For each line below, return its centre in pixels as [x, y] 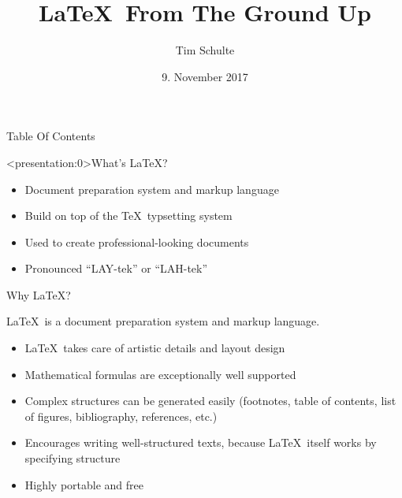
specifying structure [73, 458]
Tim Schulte [205, 50]
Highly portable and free [84, 484]
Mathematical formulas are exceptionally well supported [160, 374]
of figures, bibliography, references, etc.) [121, 416]
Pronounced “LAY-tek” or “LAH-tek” [116, 268]
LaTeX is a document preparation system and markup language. [163, 321]
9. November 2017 [205, 76]
